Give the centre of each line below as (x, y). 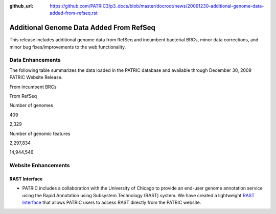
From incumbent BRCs (33, 87)
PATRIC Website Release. (36, 77)
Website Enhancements (40, 166)
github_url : (21, 6)
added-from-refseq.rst (74, 13)
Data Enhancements (35, 60)
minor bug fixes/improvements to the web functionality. (68, 47)
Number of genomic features (40, 133)
